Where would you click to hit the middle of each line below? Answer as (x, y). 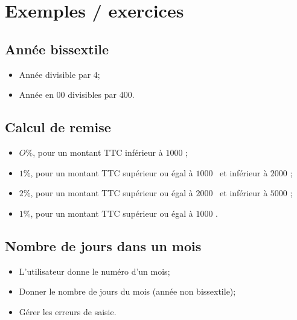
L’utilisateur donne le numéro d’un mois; (94, 271)
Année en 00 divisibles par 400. (77, 94)
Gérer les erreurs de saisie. (68, 311)
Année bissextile (57, 49)
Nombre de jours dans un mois (103, 245)
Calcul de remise (58, 127)
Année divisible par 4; (59, 74)
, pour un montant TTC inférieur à (98, 152)
